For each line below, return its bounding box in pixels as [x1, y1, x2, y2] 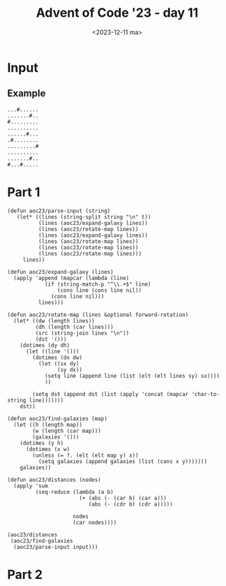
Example [7, 87, 46, 99]
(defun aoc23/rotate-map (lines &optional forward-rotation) [7, 311, 189, 318]
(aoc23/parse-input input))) [13, 543, 98, 550]
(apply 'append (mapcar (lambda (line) [13, 274, 130, 281]
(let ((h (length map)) [13, 421, 82, 428]
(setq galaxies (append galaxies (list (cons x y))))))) [38, 457, 208, 465]
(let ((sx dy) [38, 360, 80, 367]
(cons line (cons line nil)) [56, 286, 142, 294]
